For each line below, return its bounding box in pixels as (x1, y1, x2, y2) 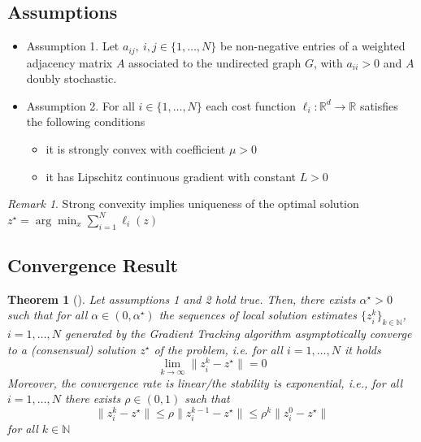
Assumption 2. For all (26, 97, 135, 114)
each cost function (206, 97, 297, 114)
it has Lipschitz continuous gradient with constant (46, 167, 296, 184)
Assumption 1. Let (26, 37, 119, 54)
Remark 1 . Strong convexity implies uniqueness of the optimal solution (7, 195, 359, 212)
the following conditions (26, 113, 145, 130)
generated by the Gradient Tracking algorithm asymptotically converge (64, 325, 412, 342)
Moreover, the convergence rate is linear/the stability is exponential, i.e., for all (7, 374, 403, 391)
